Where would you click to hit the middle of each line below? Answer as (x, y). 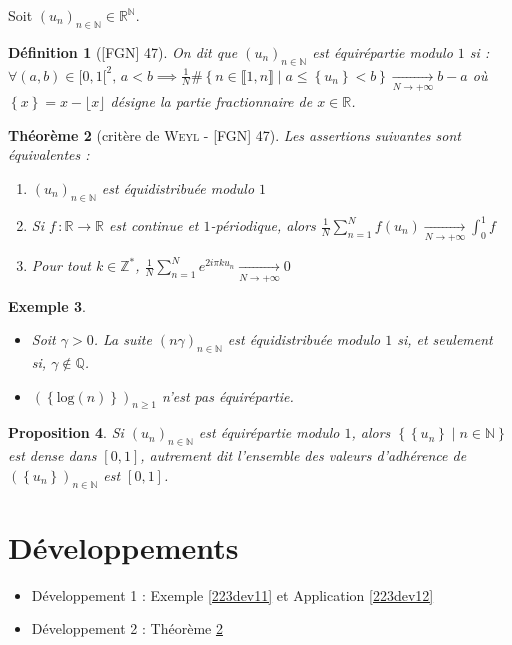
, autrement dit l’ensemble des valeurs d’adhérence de (303, 455)
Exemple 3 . (47, 305)
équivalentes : (49, 154)
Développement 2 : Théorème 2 (127, 628)
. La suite (122, 339)
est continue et (154, 225)
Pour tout (61, 265)
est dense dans (52, 455)
